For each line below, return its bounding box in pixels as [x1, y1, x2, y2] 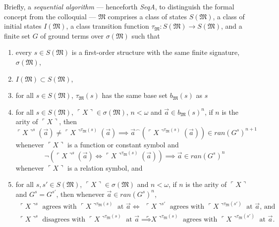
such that [131, 30, 160, 41]
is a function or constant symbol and [67, 139, 179, 149]
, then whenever [56, 188, 105, 199]
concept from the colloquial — [4, 11, 96, 21]
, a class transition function [66, 21, 149, 31]
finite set [4, 30, 30, 41]
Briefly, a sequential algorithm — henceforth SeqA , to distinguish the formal [4, 1, 234, 11]
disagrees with [42, 216, 86, 223]
